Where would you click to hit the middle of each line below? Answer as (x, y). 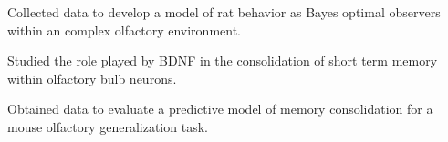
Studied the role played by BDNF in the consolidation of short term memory (223, 61)
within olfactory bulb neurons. (92, 78)
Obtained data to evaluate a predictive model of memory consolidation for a (220, 109)
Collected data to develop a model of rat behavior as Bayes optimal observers (224, 12)
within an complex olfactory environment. (124, 30)
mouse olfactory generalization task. (108, 126)
